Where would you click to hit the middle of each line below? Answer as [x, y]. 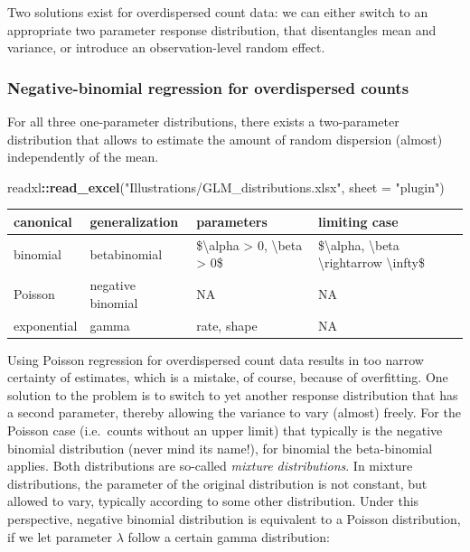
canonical [43, 221]
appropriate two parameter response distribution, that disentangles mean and [222, 29]
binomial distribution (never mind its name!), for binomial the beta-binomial [220, 448]
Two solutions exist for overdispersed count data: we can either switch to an [218, 12]
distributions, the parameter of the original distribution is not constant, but [217, 483]
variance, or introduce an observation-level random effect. [166, 47]
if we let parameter [60, 536]
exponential [46, 325]
